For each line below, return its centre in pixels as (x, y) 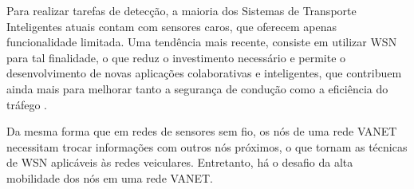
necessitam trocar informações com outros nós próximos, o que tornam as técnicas (207, 146)
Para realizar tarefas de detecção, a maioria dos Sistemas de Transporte (181, 10)
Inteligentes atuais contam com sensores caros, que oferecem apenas (172, 26)
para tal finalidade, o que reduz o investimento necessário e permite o (176, 57)
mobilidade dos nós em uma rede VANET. (110, 177)
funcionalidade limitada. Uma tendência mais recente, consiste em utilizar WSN (202, 42)
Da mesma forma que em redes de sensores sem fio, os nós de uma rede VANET (202, 131)
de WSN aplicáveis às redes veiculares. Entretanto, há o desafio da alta (180, 162)
